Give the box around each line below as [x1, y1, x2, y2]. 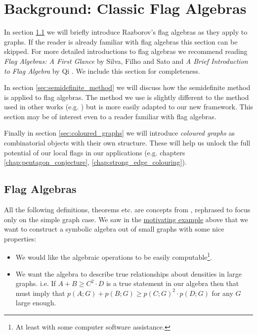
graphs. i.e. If [15, 278, 56, 288]
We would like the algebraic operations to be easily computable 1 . [15, 250, 213, 262]
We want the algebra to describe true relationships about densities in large [15, 268, 242, 279]
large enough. [15, 297, 56, 308]
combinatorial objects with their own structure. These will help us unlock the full [4, 138, 251, 148]
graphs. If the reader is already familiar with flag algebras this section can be [4, 36, 238, 47]
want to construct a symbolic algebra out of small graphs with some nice [4, 224, 224, 234]
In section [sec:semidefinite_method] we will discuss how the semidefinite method [4, 82, 251, 93]
